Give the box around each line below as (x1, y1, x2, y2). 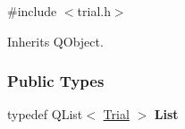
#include (7, 2, 57, 20)
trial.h (77, 2, 111, 20)
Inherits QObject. (7, 31, 104, 50)
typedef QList (7, 105, 83, 124)
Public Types (7, 70, 105, 92)
